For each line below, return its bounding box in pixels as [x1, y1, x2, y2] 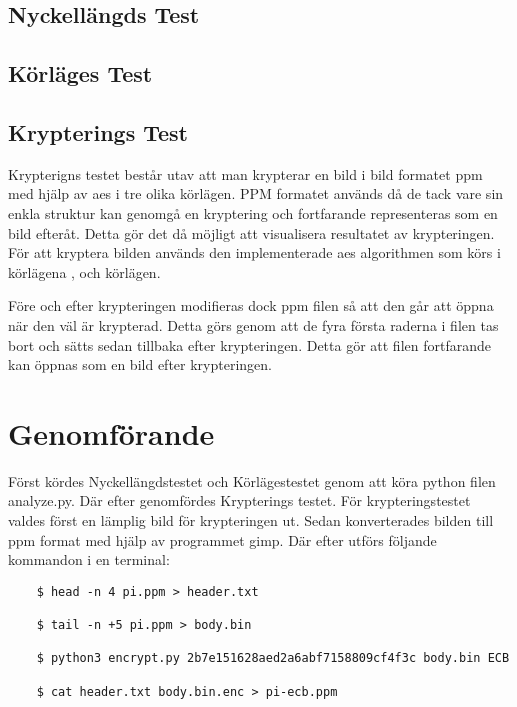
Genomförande [8, 412, 215, 453]
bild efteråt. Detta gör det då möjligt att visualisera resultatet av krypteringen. [8, 222, 495, 243]
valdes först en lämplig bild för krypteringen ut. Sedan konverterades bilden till [8, 510, 494, 531]
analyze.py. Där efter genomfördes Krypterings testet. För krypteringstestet [8, 490, 471, 511]
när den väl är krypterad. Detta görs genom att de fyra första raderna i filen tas [8, 314, 499, 335]
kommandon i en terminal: [8, 549, 170, 570]
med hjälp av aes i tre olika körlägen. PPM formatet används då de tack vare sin [8, 183, 504, 204]
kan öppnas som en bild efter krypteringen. [8, 354, 272, 375]
